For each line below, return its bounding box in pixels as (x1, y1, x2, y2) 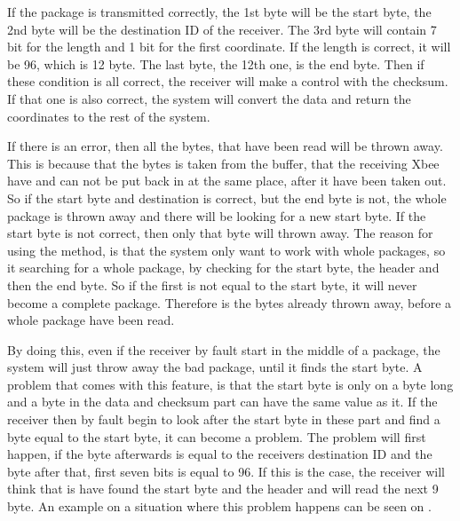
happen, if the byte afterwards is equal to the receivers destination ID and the (7, 445, 432, 463)
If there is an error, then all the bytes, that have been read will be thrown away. (7, 137, 443, 155)
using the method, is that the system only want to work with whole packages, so (7, 241, 446, 259)
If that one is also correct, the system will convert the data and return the (7, 89, 411, 107)
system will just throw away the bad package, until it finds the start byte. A (7, 358, 423, 376)
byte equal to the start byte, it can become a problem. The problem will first (7, 427, 426, 446)
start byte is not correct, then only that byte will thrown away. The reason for (7, 224, 433, 242)
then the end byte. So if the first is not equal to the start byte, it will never (7, 275, 417, 294)
